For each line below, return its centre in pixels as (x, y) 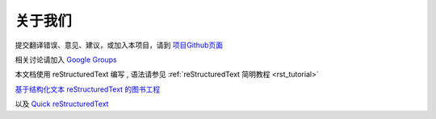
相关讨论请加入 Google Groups (66, 59)
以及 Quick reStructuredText (62, 104)
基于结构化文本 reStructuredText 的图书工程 (88, 89)
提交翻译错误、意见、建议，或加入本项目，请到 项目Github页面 (119, 45)
